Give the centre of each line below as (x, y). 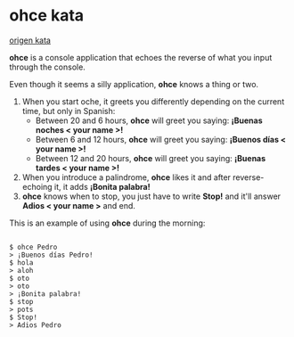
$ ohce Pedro (33, 247)
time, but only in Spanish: (69, 111)
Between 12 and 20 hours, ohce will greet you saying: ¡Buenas (151, 158)
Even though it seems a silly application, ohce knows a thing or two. (134, 84)
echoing (37, 186)
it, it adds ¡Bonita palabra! (102, 186)
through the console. (48, 67)
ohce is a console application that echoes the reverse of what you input (141, 57)
